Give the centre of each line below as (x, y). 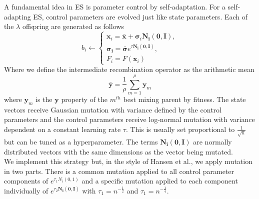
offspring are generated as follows (73, 26)
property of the (84, 99)
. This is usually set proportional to (180, 129)
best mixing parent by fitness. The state (184, 99)
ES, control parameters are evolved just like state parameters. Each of (140, 16)
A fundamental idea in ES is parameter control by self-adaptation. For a (115, 6)
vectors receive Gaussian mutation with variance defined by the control (113, 109)
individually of (26, 190)
